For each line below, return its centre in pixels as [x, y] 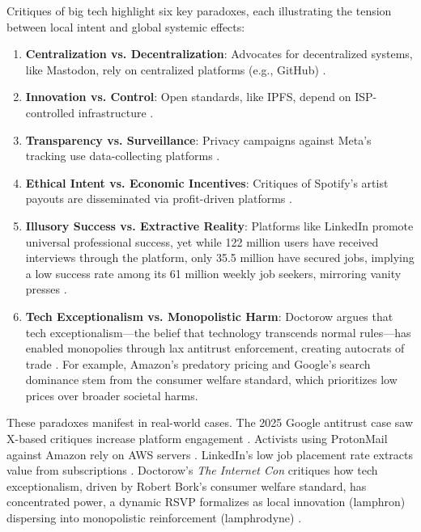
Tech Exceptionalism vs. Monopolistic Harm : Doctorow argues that [209, 316]
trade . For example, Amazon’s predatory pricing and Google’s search [198, 363]
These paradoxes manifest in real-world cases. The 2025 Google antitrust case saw [210, 422]
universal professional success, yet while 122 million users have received [202, 241]
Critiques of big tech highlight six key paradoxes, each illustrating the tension [199, 11]
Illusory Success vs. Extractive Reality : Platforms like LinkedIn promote [219, 225]
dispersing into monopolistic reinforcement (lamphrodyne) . [154, 518]
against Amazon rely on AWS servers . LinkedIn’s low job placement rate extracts [210, 454]
